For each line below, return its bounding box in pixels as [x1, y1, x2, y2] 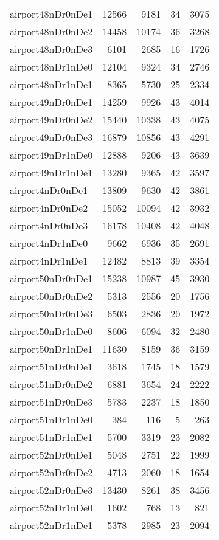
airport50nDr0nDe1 [10, 271, 93, 285]
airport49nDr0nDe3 [10, 130, 93, 144]
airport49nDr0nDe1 [10, 95, 93, 109]
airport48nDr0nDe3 [10, 42, 93, 56]
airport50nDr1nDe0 [10, 324, 93, 338]
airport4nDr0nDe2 [10, 201, 88, 215]
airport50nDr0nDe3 [10, 306, 93, 320]
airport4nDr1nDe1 [10, 254, 88, 268]
